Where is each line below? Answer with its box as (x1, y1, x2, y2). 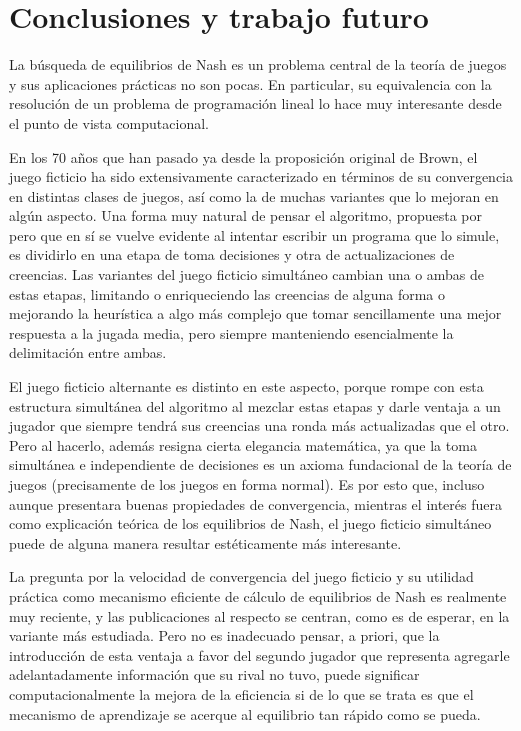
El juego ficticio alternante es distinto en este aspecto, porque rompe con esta (9, 376, 484, 397)
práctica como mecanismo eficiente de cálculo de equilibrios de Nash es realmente (9, 585, 507, 606)
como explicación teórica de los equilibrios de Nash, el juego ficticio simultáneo (9, 513, 492, 534)
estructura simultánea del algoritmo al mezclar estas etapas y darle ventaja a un (9, 395, 501, 416)
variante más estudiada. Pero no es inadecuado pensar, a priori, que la (9, 625, 440, 646)
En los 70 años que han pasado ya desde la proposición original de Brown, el (9, 146, 478, 167)
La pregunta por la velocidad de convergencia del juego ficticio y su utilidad (9, 566, 474, 587)
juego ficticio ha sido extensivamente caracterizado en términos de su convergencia (9, 166, 514, 187)
